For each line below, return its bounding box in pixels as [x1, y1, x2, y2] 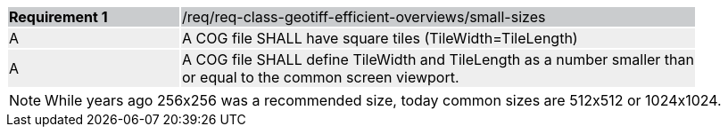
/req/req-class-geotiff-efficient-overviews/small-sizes [182, 8, 546, 26]
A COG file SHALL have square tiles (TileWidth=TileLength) [182, 29, 578, 47]
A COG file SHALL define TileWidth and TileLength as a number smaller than [182, 51, 694, 68]
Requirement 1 [9, 8, 108, 26]
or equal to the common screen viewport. [182, 68, 459, 86]
